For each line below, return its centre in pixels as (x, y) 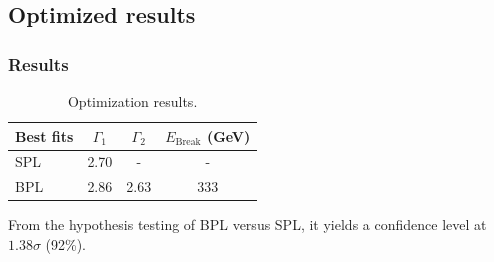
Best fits (44, 135)
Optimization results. (132, 101)
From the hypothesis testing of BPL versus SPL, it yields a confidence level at (247, 224)
